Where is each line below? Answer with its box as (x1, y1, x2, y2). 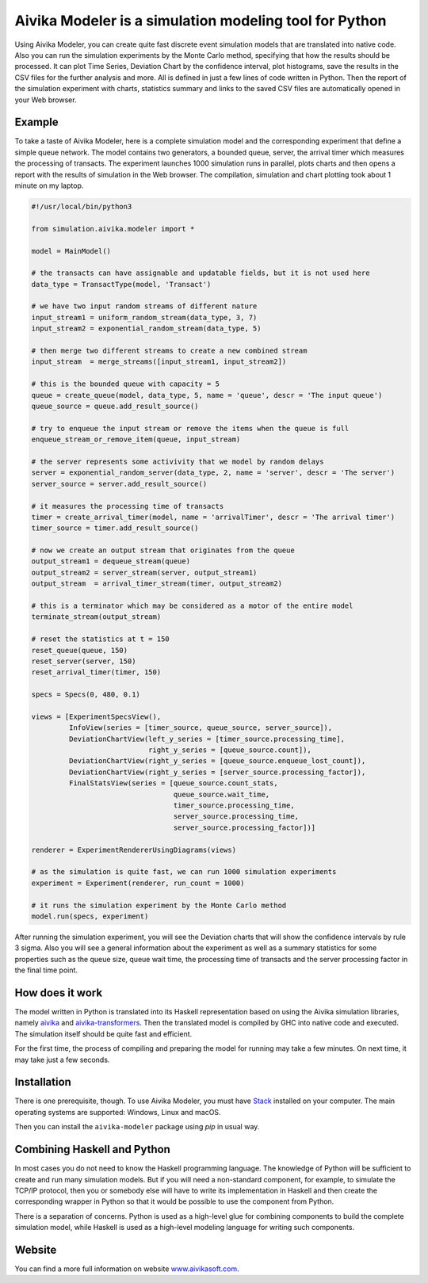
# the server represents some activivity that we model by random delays (31, 456, 324, 466)
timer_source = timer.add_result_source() (31, 524, 199, 533)
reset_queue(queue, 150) (31, 646, 128, 655)
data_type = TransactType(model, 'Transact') (31, 280, 212, 288)
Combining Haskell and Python (14, 1143, 170, 1156)
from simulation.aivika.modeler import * (31, 224, 195, 233)
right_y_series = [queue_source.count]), (147, 746, 312, 754)
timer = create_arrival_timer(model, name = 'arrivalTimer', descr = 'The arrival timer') (31, 512, 396, 521)
